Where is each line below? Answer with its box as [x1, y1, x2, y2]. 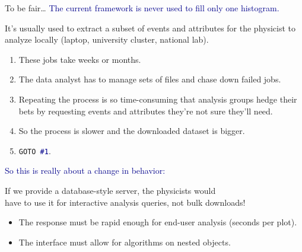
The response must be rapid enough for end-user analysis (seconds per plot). [18, 216, 297, 228]
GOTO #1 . [18, 144, 51, 157]
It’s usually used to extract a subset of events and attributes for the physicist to [5, 21, 296, 34]
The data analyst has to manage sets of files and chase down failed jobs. [18, 73, 281, 85]
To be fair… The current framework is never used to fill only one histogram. [5, 2, 279, 14]
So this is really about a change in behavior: [5, 164, 166, 177]
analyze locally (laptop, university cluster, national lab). [5, 33, 209, 46]
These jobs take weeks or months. [18, 53, 141, 65]
